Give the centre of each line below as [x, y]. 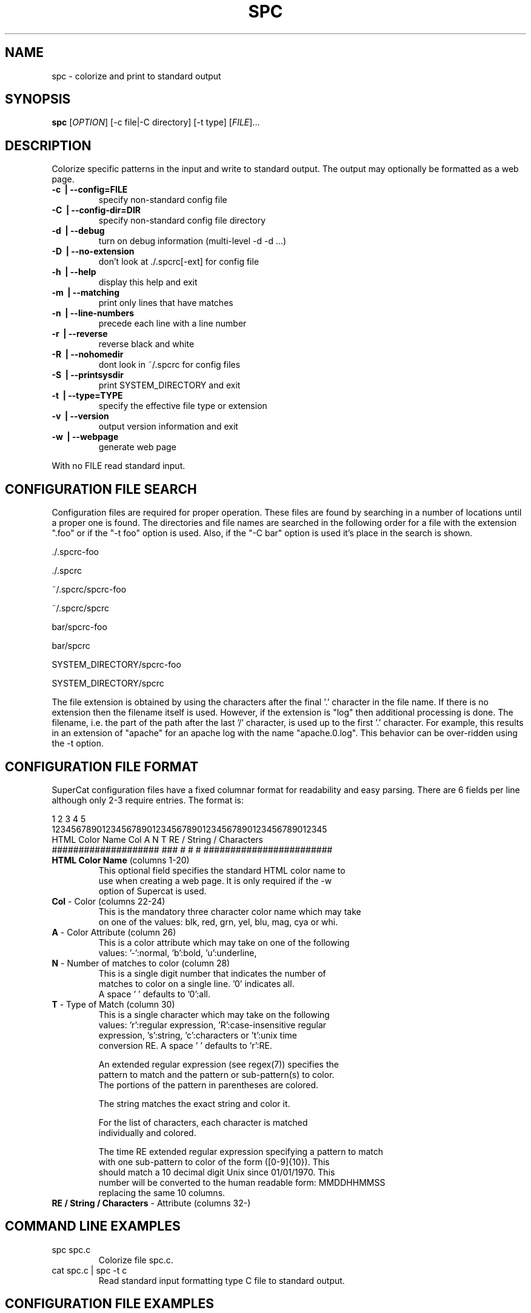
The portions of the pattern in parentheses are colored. [209, 1085]
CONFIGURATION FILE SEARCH [101, 489]
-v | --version [80, 416]
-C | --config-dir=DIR [96, 210]
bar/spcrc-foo [79, 627]
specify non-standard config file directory [182, 221]
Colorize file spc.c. [136, 1260]
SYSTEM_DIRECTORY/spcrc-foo [116, 665]
